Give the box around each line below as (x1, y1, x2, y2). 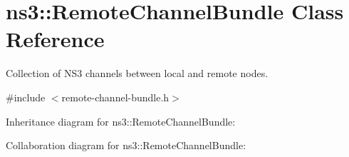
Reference (6, 24, 105, 54)
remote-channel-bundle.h (61, 89, 170, 104)
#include (6, 89, 46, 104)
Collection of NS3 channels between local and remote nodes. (6, 66, 269, 81)
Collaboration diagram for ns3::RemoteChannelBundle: (6, 138, 246, 153)
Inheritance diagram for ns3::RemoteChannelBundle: (6, 113, 236, 128)
